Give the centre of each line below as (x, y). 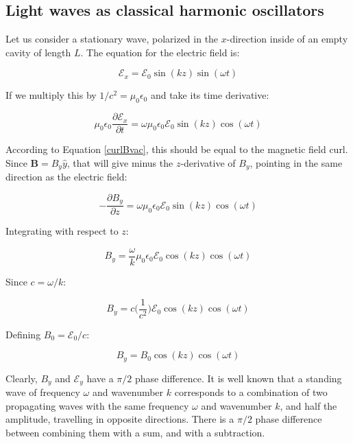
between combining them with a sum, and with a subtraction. (135, 432)
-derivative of (208, 162)
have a (100, 378)
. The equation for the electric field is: (160, 52)
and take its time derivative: (210, 95)
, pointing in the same (296, 162)
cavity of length (38, 52)
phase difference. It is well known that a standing (238, 378)
